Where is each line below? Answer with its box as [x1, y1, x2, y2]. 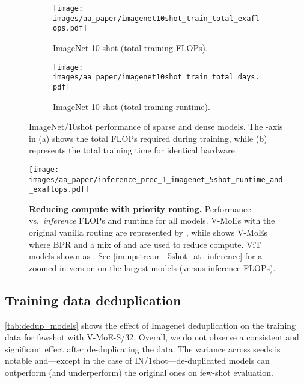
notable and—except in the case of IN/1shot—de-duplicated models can [5, 354, 270, 367]
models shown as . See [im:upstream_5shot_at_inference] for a [29, 250, 263, 262]
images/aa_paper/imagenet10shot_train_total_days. [53, 73, 260, 82]
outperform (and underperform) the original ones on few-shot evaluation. [5, 366, 273, 379]
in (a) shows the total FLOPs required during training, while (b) [29, 132, 267, 144]
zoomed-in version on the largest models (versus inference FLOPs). [29, 261, 276, 274]
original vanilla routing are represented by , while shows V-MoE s [29, 226, 268, 239]
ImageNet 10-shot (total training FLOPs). [53, 41, 208, 54]
